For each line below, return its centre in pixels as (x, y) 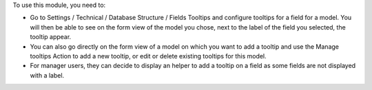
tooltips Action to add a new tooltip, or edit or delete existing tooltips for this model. (148, 56)
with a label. (47, 75)
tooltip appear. (51, 37)
